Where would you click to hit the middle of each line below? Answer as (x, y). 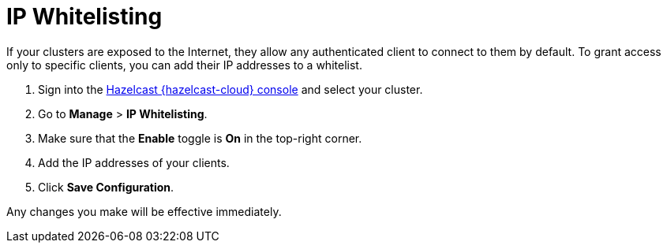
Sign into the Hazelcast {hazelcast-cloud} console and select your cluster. (230, 89)
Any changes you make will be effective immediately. (144, 211)
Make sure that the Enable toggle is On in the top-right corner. (200, 138)
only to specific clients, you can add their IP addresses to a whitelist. (184, 65)
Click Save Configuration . (106, 187)
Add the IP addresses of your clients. (134, 162)
